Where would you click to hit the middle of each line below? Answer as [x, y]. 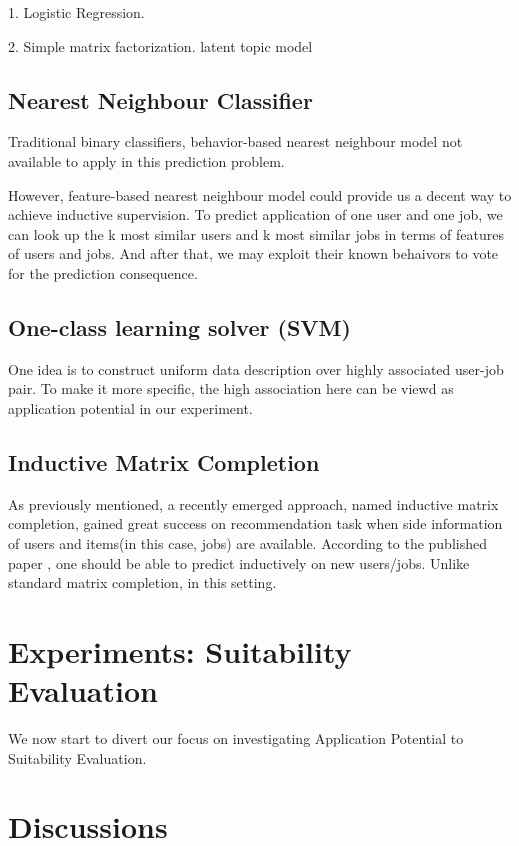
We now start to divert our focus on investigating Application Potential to [236, 738]
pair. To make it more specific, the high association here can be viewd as [231, 388]
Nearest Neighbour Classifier [160, 99]
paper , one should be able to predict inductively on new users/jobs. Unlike [239, 562]
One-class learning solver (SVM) [179, 326]
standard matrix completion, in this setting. [142, 582]
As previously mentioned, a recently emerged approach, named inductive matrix [253, 503]
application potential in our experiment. [130, 407]
